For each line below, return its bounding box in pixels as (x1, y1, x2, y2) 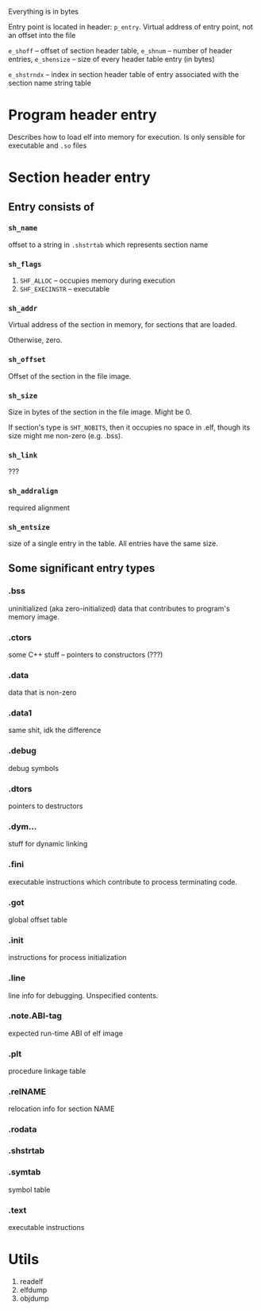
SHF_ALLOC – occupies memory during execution (19, 276, 176, 285)
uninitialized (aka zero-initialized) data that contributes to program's (8, 603, 230, 613)
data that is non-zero (8, 688, 77, 697)
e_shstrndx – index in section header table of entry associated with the (8, 70, 240, 79)
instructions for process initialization (8, 953, 127, 962)
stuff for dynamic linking (8, 839, 88, 849)
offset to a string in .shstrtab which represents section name (8, 240, 209, 249)
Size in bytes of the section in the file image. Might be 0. (8, 407, 192, 416)
